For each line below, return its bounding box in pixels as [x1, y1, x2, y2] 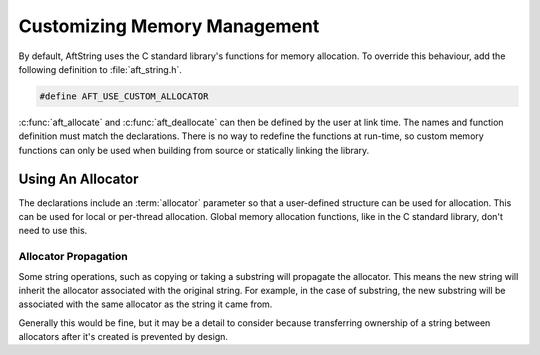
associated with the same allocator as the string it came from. [18, 298, 273, 310]
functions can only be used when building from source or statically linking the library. [18, 144, 370, 156]
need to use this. [18, 225, 88, 237]
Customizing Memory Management [18, 15, 320, 37]
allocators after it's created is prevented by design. [18, 331, 229, 343]
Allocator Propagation [18, 250, 129, 264]
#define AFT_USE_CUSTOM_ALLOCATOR [39, 90, 209, 102]
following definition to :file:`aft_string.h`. [18, 63, 182, 75]
